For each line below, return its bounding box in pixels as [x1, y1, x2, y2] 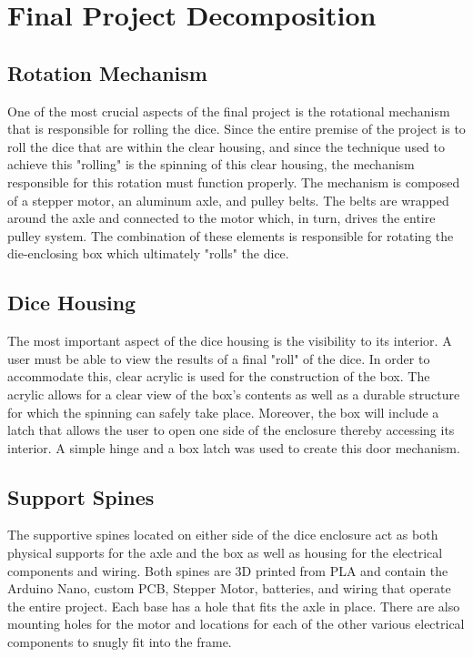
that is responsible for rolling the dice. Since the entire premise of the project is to [7, 119, 466, 138]
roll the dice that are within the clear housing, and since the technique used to [7, 136, 446, 156]
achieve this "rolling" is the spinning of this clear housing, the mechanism [7, 155, 415, 174]
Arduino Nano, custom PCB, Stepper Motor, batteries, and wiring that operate [7, 579, 451, 598]
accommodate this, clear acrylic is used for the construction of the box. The [7, 367, 430, 386]
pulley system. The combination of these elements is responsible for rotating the [7, 226, 454, 245]
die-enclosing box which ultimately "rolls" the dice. [7, 244, 289, 263]
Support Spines [7, 482, 155, 510]
